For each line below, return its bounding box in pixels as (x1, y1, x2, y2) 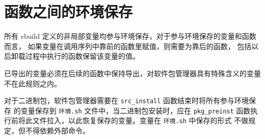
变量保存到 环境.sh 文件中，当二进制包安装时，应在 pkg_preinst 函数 (20, 105, 251, 115)
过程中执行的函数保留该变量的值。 (25, 51, 140, 61)
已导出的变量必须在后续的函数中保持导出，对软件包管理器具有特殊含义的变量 (4, 67, 261, 78)
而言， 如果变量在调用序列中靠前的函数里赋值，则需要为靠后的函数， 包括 (4, 40, 252, 51)
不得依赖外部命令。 (25, 125, 90, 136)
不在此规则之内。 (4, 78, 61, 88)
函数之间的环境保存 (4, 1, 133, 22)
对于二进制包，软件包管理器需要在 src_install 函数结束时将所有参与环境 (4, 95, 249, 106)
